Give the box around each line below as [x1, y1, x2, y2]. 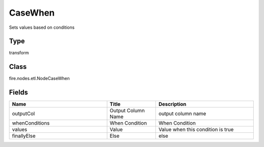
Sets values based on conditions [9, 24, 75, 30]
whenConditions [12, 120, 50, 126]
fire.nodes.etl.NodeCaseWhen [9, 76, 70, 82]
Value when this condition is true [158, 126, 234, 133]
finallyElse [12, 132, 36, 139]
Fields [9, 88, 28, 97]
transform [9, 50, 29, 56]
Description [158, 101, 187, 107]
